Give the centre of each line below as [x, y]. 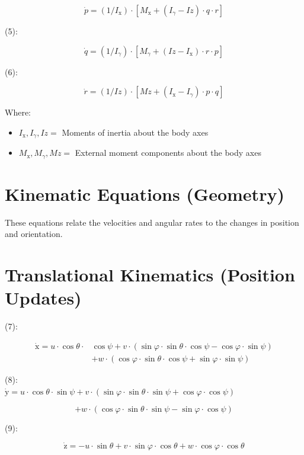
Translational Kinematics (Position [150, 275]
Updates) [43, 298]
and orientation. [34, 234]
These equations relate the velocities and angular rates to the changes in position [152, 222]
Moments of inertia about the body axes [135, 132]
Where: [18, 112]
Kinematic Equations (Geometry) [145, 193]
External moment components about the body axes [168, 153]
